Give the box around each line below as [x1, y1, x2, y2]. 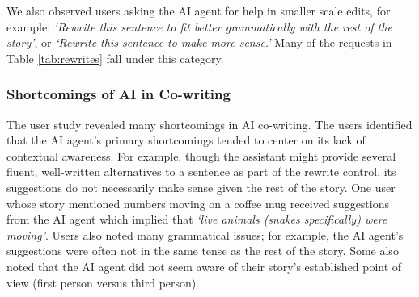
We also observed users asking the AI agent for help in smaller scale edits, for [6, 2, 391, 19]
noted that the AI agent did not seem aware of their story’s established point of [6, 257, 402, 274]
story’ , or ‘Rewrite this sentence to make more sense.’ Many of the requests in [6, 34, 392, 51]
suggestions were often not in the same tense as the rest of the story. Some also [6, 242, 399, 259]
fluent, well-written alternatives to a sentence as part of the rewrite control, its [6, 163, 396, 180]
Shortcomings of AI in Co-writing [6, 84, 231, 104]
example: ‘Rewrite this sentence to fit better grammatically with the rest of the [6, 18, 392, 35]
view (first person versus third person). [6, 274, 200, 291]
